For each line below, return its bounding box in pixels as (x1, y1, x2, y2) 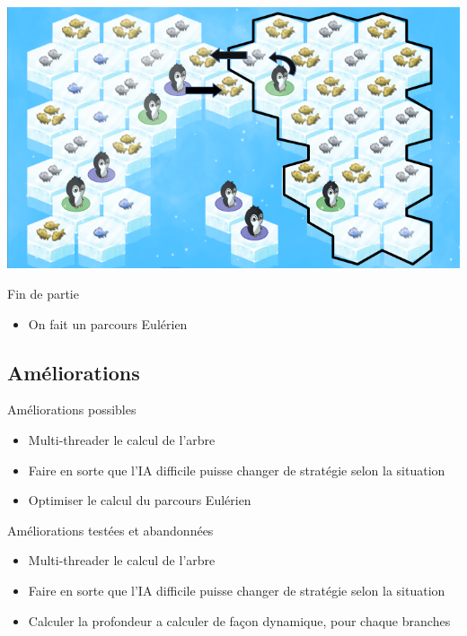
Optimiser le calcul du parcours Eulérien (28, 491, 251, 510)
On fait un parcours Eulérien (28, 314, 188, 333)
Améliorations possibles (7, 400, 137, 419)
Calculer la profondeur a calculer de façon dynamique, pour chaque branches (28, 611, 451, 630)
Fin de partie (7, 284, 79, 303)
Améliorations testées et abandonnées (7, 520, 214, 539)
